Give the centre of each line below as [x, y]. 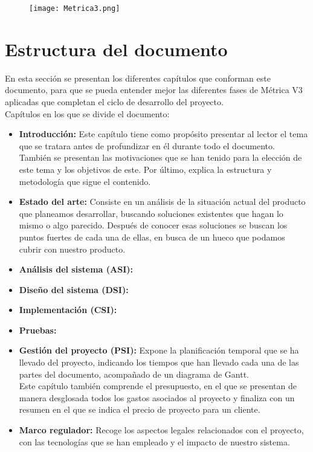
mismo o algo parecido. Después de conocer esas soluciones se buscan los [153, 225]
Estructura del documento [116, 49]
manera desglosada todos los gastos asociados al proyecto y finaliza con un [157, 397]
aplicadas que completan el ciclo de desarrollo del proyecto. [114, 101]
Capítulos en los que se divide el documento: [87, 113]
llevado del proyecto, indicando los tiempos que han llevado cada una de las [159, 362]
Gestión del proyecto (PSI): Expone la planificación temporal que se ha [159, 350]
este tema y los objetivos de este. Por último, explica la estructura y [145, 169]
